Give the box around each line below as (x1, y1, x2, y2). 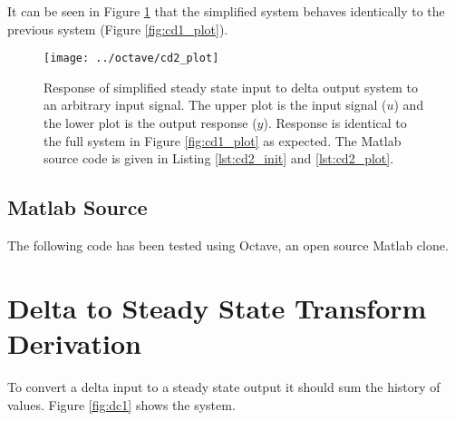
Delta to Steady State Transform (7, 289, 427, 326)
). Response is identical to (263, 113, 407, 132)
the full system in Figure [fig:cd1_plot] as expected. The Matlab (44, 131, 402, 150)
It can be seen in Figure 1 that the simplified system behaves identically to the (7, 2, 445, 20)
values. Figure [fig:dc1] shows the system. (7, 395, 236, 414)
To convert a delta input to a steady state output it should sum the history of (7, 377, 440, 396)
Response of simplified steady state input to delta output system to (44, 77, 418, 96)
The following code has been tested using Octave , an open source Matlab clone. (7, 236, 449, 255)
